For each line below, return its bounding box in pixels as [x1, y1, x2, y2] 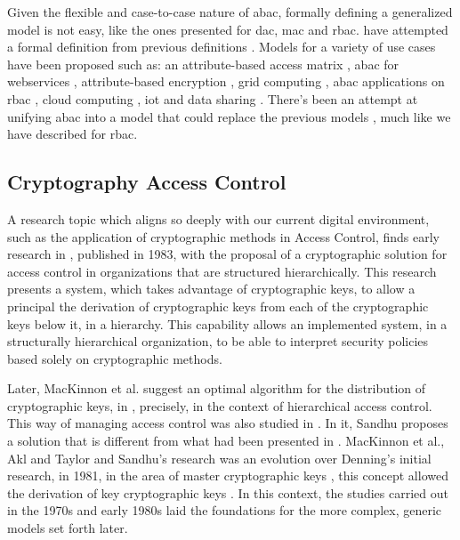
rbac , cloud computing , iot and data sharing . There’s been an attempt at [7, 89, 418, 108]
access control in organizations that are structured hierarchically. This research [7, 262, 437, 280]
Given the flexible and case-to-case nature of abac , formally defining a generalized [7, 3, 453, 20]
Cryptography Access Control [7, 168, 286, 196]
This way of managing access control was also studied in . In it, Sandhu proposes [7, 414, 448, 432]
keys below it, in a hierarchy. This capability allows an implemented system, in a [7, 314, 448, 333]
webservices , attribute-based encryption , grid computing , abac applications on [7, 72, 445, 91]
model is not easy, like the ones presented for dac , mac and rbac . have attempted [7, 20, 448, 38]
